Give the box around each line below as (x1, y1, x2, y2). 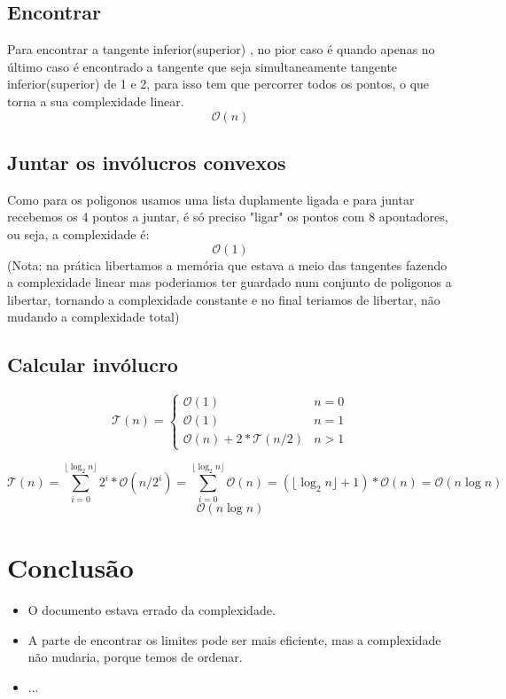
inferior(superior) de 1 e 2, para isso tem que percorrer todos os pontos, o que (7, 74, 430, 93)
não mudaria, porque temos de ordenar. (27, 648, 243, 666)
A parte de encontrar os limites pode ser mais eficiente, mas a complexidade (27, 630, 441, 649)
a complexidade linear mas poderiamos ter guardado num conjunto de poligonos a (7, 273, 452, 291)
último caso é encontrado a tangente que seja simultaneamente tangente (7, 57, 398, 75)
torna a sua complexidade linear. (7, 91, 184, 110)
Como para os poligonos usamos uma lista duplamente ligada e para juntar (7, 190, 415, 208)
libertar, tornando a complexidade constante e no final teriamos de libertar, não (7, 290, 440, 308)
